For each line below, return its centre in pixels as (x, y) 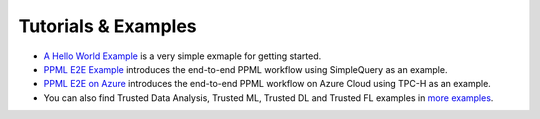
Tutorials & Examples (107, 26)
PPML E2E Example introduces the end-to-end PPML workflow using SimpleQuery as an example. (245, 69)
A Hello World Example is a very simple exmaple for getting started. (182, 56)
